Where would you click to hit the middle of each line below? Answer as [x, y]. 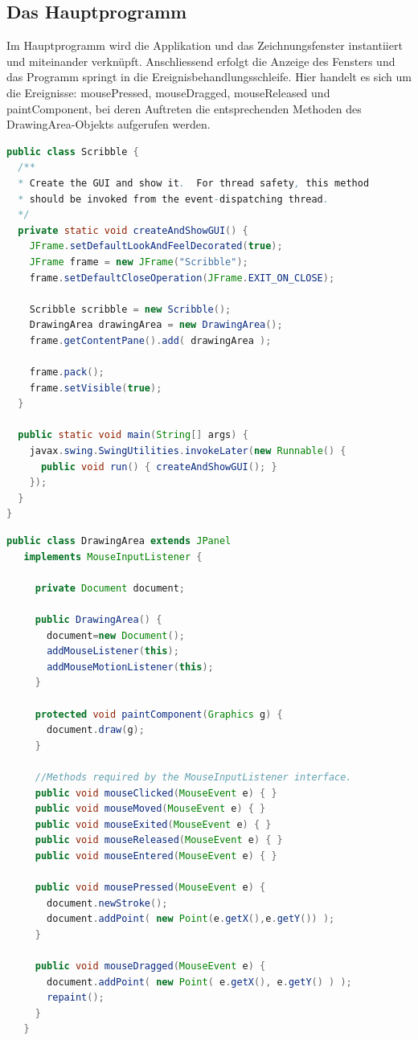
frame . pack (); [67, 373]
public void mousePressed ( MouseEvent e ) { [150, 888]
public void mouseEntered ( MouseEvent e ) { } [156, 856]
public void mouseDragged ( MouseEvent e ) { [150, 966]
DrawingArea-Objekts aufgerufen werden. [109, 124]
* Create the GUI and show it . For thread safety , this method [194, 183]
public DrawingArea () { [98, 619]
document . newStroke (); [107, 903]
